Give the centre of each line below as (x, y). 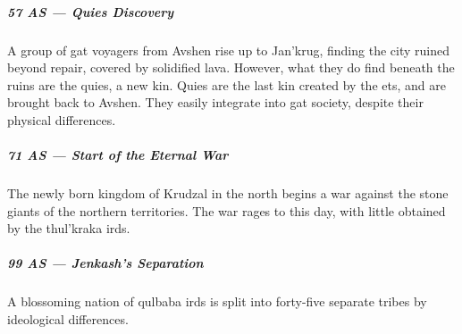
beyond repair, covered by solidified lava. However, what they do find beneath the (231, 67)
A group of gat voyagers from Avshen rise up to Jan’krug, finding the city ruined (228, 50)
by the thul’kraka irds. (69, 228)
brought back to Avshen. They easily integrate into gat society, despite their (215, 102)
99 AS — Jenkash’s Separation (105, 263)
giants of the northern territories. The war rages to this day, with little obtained (227, 210)
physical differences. (62, 119)
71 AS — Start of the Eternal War (118, 155)
